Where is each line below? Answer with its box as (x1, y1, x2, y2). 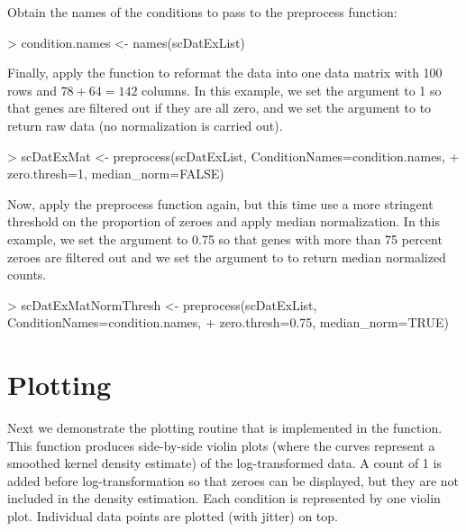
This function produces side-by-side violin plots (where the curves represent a (7, 436, 435, 454)
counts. (7, 265, 47, 284)
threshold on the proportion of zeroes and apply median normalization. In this (7, 212, 440, 231)
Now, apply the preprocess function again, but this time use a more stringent (7, 194, 434, 213)
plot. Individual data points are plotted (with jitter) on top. (7, 507, 338, 525)
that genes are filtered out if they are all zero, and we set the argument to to (7, 98, 432, 117)
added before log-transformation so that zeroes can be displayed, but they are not (7, 471, 460, 490)
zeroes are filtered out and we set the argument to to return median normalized (7, 247, 446, 266)
